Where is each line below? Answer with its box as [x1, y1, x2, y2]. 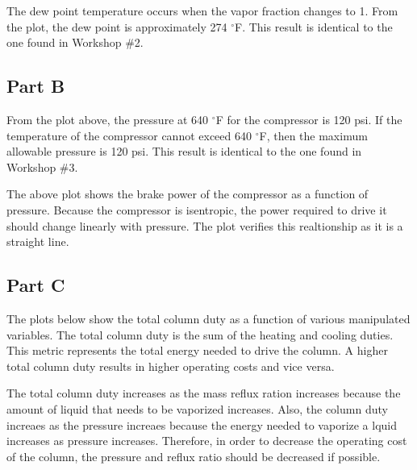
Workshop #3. [6, 158, 78, 175]
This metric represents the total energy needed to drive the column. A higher [6, 342, 388, 359]
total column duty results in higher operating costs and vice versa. [6, 357, 335, 374]
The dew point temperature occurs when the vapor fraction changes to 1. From [6, 2, 398, 19]
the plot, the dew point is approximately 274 [6, 18, 227, 35]
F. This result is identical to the [235, 18, 393, 35]
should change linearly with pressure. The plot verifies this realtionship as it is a [6, 217, 403, 234]
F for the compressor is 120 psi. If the [215, 110, 402, 127]
